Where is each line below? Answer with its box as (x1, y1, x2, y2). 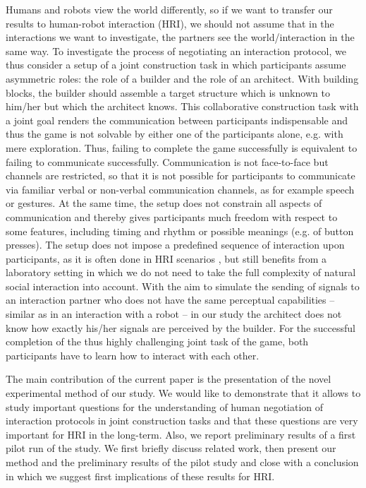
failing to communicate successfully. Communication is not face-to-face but (6, 154, 329, 169)
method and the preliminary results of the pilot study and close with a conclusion (6, 455, 359, 469)
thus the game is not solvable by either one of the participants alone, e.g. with (6, 126, 343, 141)
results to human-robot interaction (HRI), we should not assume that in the (6, 16, 334, 30)
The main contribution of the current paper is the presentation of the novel (6, 371, 331, 386)
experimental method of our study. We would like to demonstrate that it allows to (6, 386, 361, 400)
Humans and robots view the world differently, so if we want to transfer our (6, 2, 333, 16)
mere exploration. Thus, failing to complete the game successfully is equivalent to (6, 140, 358, 155)
